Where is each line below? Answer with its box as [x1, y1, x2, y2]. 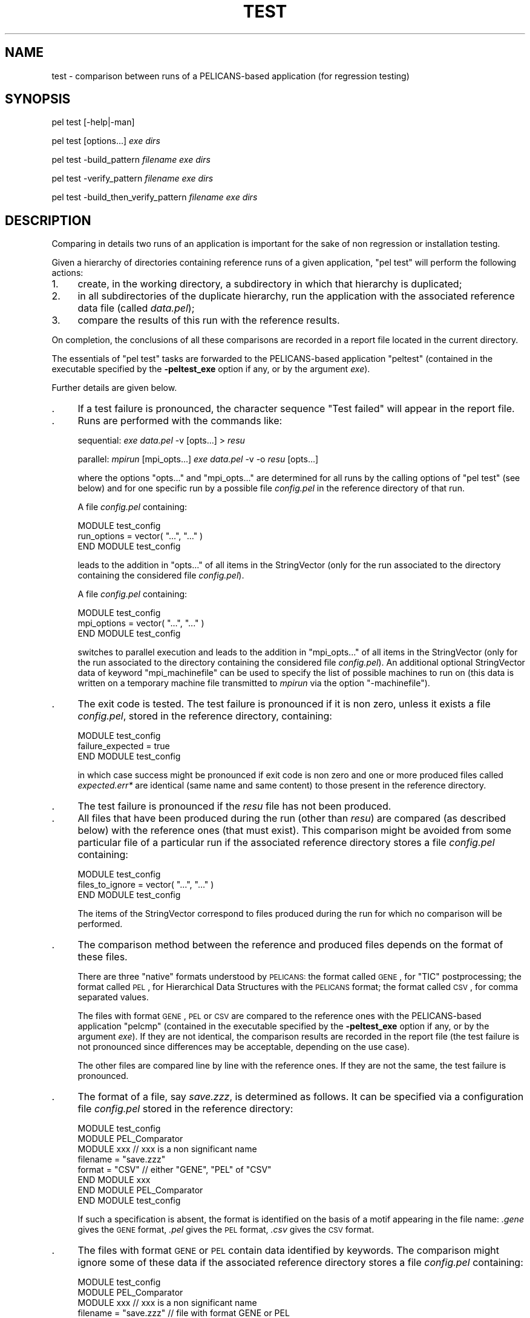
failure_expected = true [77, 741, 170, 752]
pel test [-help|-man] [51, 117, 135, 128]
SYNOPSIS [5, 91, 71, 107]
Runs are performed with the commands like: [77, 415, 283, 427]
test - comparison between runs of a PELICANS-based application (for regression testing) [51, 70, 410, 81]
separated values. [77, 992, 149, 1003]
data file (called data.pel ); [77, 302, 195, 315]
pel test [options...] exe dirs [51, 136, 160, 146]
